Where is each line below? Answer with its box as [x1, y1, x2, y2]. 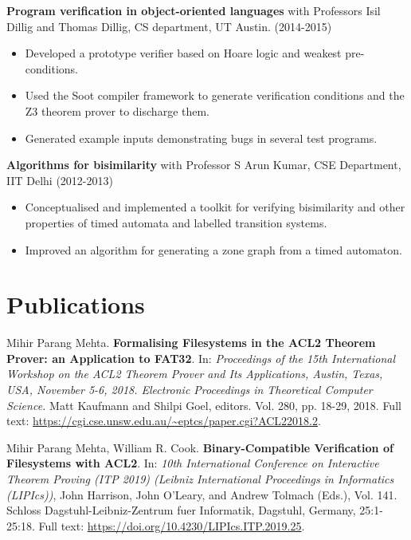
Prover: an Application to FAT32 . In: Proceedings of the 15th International [6, 349, 396, 366]
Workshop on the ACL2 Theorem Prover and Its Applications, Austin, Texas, [6, 365, 383, 382]
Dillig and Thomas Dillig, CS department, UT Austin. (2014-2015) [6, 18, 332, 34]
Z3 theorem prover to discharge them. [25, 102, 210, 119]
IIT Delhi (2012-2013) [6, 171, 113, 188]
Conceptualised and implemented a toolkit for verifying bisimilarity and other [25, 199, 405, 215]
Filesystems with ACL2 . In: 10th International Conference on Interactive [6, 455, 379, 471]
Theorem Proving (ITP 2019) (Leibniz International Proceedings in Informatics [6, 471, 394, 487]
